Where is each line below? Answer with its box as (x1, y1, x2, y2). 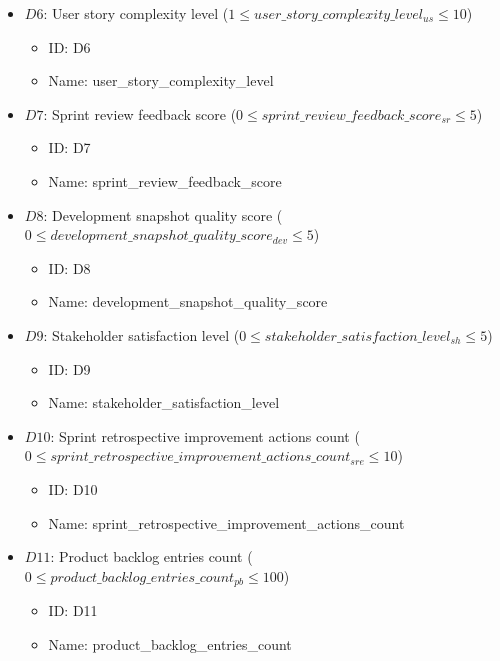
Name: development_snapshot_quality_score (48, 291, 328, 312)
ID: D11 (48, 600, 98, 621)
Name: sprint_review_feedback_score (48, 170, 282, 191)
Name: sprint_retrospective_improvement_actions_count (48, 512, 405, 533)
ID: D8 (48, 257, 91, 278)
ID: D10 (48, 478, 98, 499)
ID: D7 (48, 137, 91, 158)
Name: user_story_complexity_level (48, 70, 274, 91)
